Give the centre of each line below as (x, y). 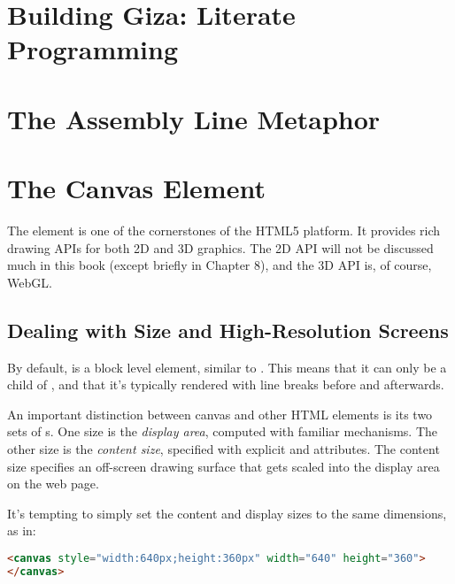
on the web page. (53, 484)
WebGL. (30, 282)
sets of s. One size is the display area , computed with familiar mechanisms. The (223, 431)
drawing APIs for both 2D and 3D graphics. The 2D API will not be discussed (220, 247)
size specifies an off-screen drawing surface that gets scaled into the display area (224, 466)
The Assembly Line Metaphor (194, 118)
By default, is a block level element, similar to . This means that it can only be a (227, 367)
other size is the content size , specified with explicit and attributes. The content (224, 449)
